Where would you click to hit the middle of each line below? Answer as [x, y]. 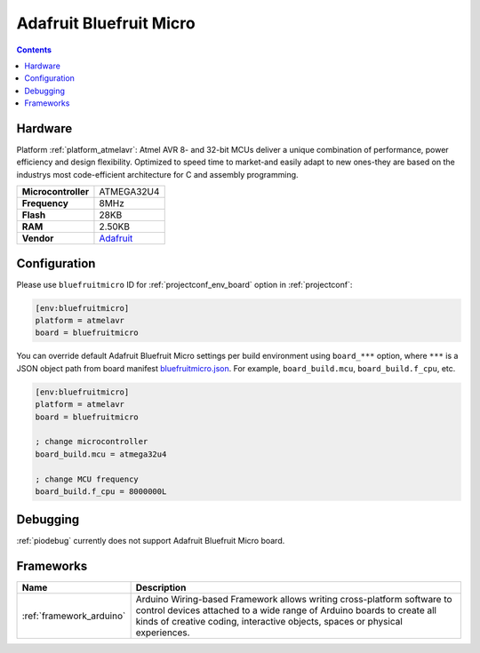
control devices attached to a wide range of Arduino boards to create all [286, 610]
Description [161, 588]
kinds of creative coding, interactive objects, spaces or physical [269, 622]
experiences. [163, 633]
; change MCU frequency [87, 479]
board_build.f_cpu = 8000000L [101, 491]
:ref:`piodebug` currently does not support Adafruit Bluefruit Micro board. [151, 541]
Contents [34, 50]
